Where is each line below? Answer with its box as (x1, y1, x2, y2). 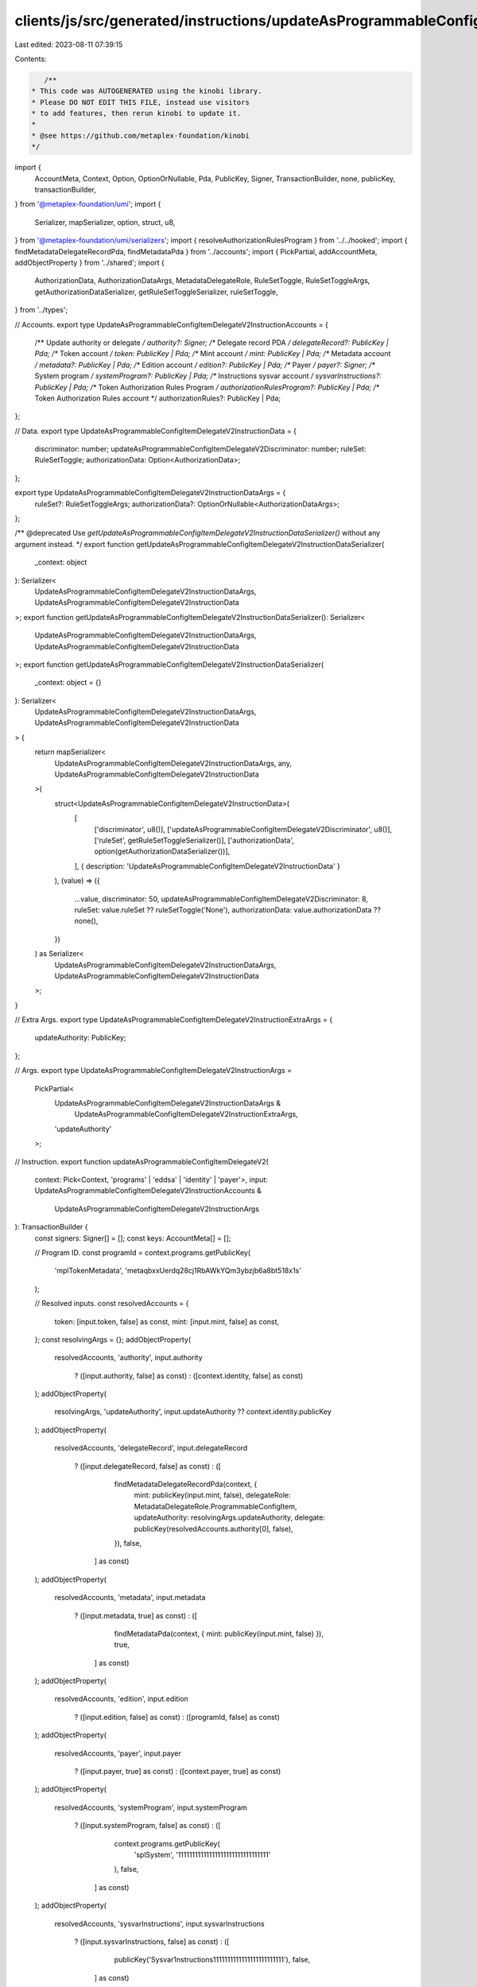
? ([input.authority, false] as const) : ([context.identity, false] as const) (74, 1371, 304, 1381)
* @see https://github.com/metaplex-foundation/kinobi (31, 131, 250, 140)
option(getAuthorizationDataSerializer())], (94, 846, 231, 856)
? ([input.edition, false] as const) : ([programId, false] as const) (74, 1712, 280, 1722)
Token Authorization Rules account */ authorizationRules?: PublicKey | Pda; (34, 393, 281, 403)
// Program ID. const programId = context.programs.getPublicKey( (34, 1248, 251, 1257)
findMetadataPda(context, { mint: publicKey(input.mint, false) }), (114, 1629, 324, 1638)
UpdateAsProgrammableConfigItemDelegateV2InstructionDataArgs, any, (54, 758, 292, 768)
